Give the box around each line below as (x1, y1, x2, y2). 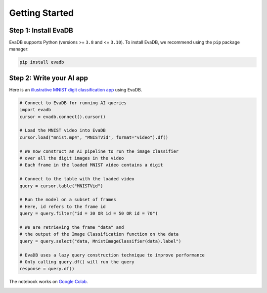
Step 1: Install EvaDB (9, 26, 74, 35)
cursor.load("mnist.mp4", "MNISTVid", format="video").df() (19, 134, 169, 140)
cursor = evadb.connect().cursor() (19, 114, 106, 120)
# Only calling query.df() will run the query (19, 259, 134, 264)
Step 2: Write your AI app (9, 74, 89, 82)
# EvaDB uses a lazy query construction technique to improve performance (19, 252, 205, 258)
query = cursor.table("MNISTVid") (19, 183, 103, 189)
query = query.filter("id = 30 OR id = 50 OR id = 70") (19, 210, 158, 216)
